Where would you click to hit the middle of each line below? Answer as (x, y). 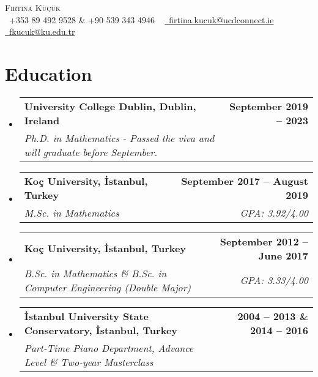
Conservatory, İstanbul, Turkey (101, 330)
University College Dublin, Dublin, (110, 106)
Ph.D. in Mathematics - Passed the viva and (119, 138)
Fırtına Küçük (33, 7)
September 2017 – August (245, 181)
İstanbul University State (86, 316)
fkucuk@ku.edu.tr (42, 32)
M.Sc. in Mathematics (72, 212)
